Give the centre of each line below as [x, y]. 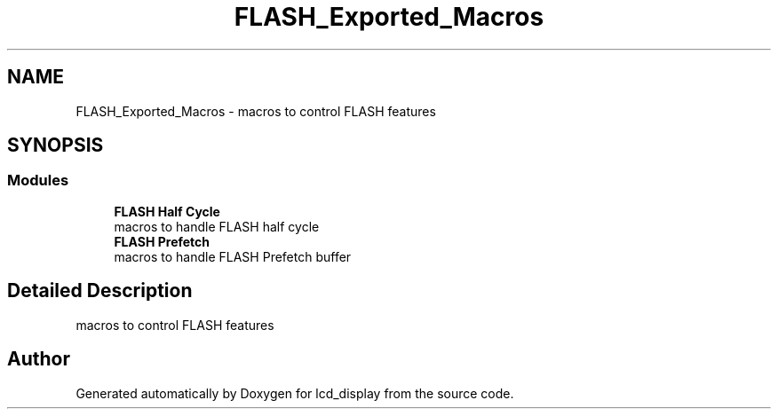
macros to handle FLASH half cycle [217, 226]
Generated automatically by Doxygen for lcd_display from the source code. [295, 393]
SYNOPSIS [56, 145]
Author [39, 359]
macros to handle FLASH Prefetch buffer [233, 256]
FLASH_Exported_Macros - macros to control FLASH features [256, 111]
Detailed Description [100, 291]
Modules [38, 181]
